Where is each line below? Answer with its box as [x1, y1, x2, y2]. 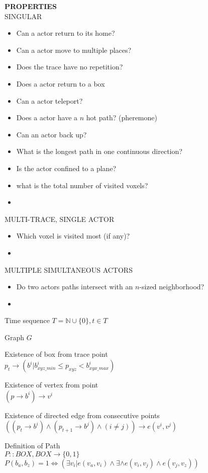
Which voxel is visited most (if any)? [16, 230, 130, 241]
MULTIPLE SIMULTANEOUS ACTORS [5, 264, 133, 275]
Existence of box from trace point [5, 349, 108, 359]
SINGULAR [5, 11, 42, 21]
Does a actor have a [16, 112, 78, 123]
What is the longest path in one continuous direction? [16, 146, 182, 156]
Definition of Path [5, 440, 60, 451]
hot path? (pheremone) [86, 112, 157, 123]
